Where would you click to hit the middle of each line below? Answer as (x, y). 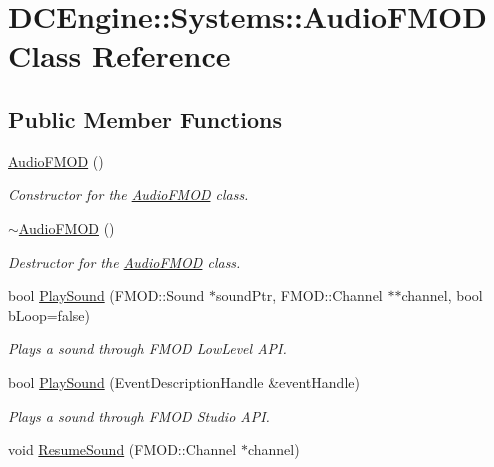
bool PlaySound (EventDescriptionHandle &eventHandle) (184, 381)
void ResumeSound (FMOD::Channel (122, 449)
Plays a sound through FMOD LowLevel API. (147, 348)
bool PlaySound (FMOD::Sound (106, 295)
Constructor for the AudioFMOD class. (128, 194)
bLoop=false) (49, 314)
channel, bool (442, 295)
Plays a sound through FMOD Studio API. (139, 415)
